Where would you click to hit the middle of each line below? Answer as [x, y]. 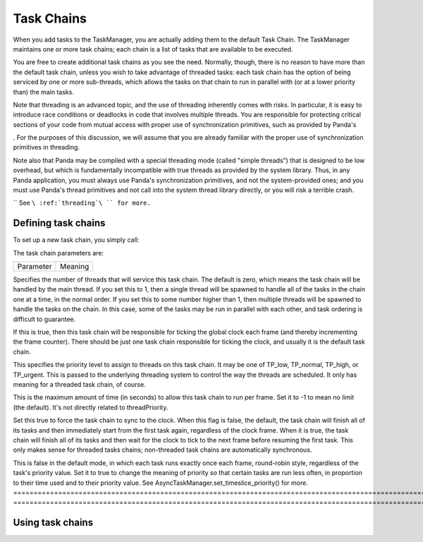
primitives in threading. [47, 147]
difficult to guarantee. [44, 319]
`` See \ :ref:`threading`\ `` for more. [82, 203]
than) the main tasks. [43, 92]
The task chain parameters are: [59, 253]
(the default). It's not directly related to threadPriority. [91, 407]
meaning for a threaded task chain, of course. [79, 384]
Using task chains [53, 523]
